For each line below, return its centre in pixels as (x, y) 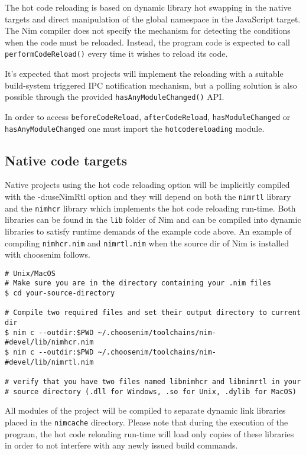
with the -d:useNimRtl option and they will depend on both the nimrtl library (148, 196)
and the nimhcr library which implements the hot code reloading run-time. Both (150, 208)
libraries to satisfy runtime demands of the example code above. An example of (148, 231)
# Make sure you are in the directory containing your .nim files (138, 283)
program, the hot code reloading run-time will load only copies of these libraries (149, 433)
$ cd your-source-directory (60, 293)
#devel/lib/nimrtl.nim (49, 362)
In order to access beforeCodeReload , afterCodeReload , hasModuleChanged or (148, 116)
